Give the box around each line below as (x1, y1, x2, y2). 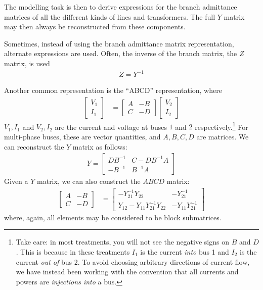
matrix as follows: (72, 141, 127, 152)
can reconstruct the (4, 141, 64, 152)
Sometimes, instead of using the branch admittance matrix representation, (4, 38, 234, 49)
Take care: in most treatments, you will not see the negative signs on (16, 236, 229, 247)
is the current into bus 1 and (140, 246, 229, 257)
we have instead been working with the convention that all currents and (16, 266, 239, 277)
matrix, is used (4, 58, 50, 68)
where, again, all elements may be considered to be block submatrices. (4, 212, 222, 222)
